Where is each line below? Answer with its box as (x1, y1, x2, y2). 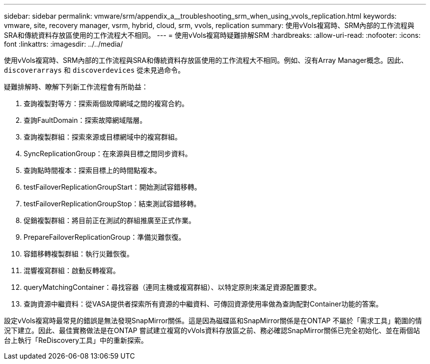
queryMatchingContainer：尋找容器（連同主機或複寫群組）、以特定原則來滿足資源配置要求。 (24, 283, 321, 291)
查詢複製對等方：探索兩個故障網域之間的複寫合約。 (24, 99, 188, 108)
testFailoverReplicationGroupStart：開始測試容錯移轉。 (24, 183, 201, 191)
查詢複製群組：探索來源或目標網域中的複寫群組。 (24, 133, 182, 141)
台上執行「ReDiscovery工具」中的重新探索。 (4, 336, 148, 344)
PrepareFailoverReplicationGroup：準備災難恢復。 (24, 233, 186, 241)
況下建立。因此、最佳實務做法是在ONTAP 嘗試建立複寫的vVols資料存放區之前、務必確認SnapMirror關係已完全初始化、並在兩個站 (4, 326, 420, 335)
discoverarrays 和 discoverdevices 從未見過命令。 (4, 66, 185, 74)
